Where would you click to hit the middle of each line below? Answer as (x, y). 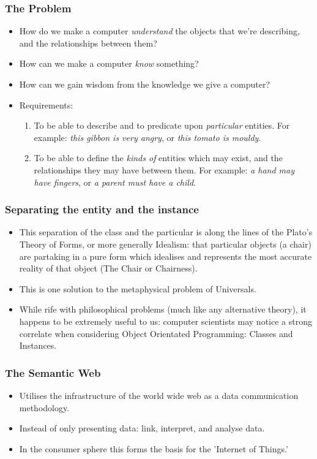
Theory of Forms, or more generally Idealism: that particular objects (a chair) (165, 244)
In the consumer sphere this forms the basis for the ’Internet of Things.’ (154, 448)
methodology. (44, 407)
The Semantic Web (53, 372)
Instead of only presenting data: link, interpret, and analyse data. (142, 428)
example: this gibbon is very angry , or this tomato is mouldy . (147, 137)
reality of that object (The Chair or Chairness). (108, 268)
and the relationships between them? (88, 43)
